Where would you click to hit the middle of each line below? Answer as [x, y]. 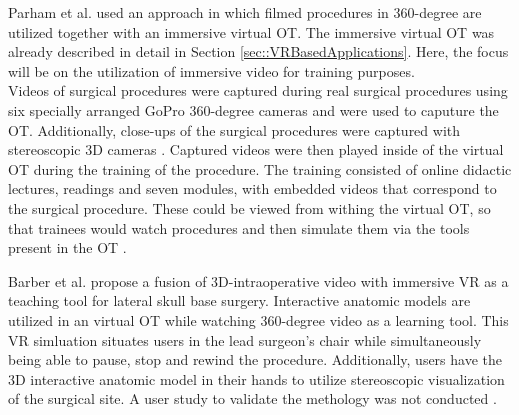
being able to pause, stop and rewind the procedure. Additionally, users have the [255, 359]
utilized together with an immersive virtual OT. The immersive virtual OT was [251, 31]
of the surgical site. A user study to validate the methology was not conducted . [252, 398]
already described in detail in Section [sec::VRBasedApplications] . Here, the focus [258, 51]
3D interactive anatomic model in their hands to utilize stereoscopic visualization [256, 378]
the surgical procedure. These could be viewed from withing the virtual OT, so [249, 207]
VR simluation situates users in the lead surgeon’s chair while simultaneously [245, 339]
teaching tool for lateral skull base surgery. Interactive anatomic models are [239, 300]
